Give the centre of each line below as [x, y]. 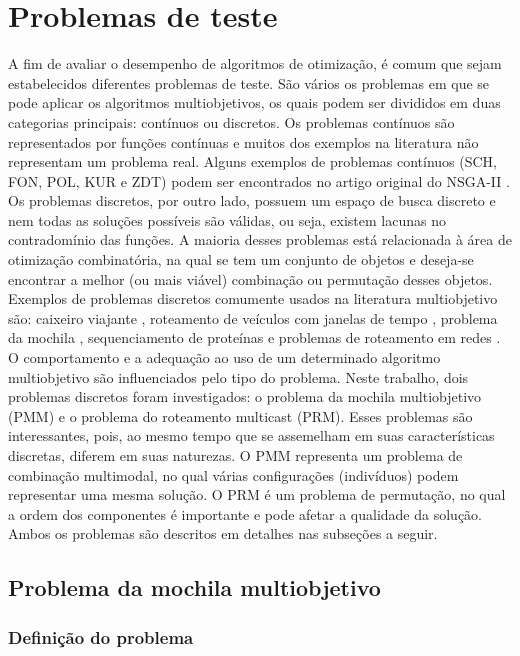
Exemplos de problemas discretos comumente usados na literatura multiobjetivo [253, 298]
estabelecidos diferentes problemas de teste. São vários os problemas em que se [249, 82]
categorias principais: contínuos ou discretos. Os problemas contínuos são [231, 121]
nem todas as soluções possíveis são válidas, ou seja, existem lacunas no [227, 219]
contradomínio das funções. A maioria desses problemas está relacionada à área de [260, 239]
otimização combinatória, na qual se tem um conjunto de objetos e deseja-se [241, 259]
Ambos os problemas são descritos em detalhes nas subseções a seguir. [223, 533]
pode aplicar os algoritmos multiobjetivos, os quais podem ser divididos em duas [254, 102]
